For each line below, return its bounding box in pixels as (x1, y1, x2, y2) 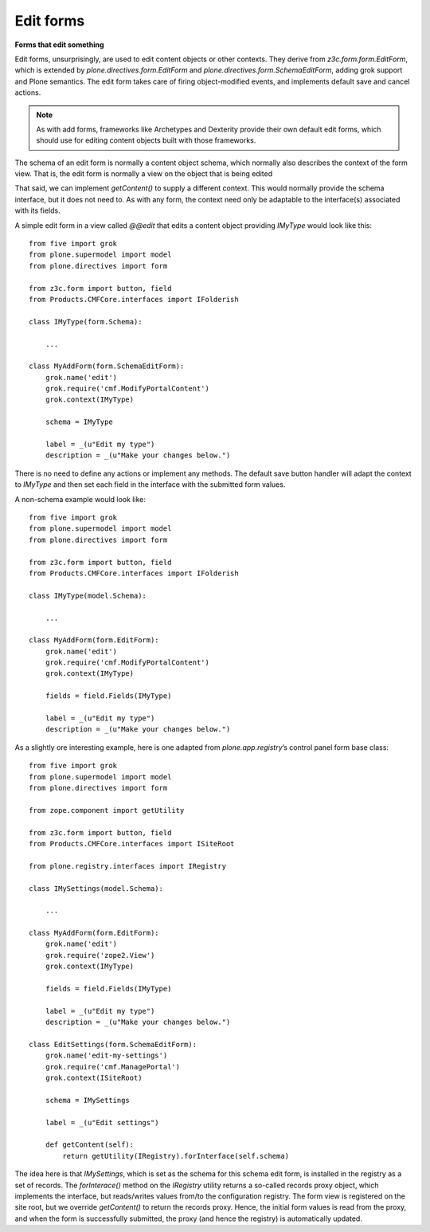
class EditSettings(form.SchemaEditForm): (29, 1040, 197, 1049)
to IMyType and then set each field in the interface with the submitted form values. (14, 480, 286, 489)
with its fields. (14, 206, 61, 215)
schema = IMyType (45, 418, 113, 426)
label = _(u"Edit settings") (45, 1118, 159, 1127)
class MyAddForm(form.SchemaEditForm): (29, 362, 185, 371)
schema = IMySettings (45, 1096, 131, 1104)
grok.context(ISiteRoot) (45, 1073, 143, 1083)
